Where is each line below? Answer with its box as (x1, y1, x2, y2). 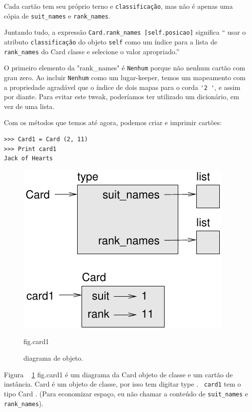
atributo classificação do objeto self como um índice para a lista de (4, 36, 217, 46)
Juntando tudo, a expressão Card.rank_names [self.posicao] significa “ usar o (4, 27, 246, 37)
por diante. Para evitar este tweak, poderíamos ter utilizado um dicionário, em (4, 91, 239, 102)
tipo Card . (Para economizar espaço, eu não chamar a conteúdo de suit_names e (4, 388, 248, 398)
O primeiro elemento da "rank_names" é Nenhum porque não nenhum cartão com (4, 63, 245, 73)
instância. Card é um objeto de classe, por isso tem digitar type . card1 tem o (4, 379, 241, 389)
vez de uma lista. (4, 101, 55, 111)
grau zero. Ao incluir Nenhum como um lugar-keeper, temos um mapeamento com (4, 72, 246, 82)
